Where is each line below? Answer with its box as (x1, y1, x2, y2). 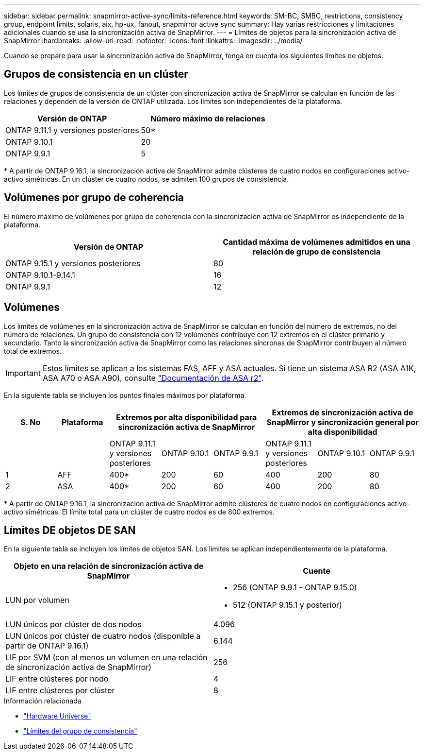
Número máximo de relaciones (150, 113, 265, 123)
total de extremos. (4, 346, 62, 355)
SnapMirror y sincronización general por (266, 417, 419, 427)
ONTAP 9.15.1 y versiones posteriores (5, 258, 141, 268)
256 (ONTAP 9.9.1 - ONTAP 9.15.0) (233, 583, 357, 593)
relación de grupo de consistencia (252, 246, 381, 257)
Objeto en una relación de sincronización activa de (13, 561, 204, 571)
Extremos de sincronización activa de (272, 407, 413, 417)
